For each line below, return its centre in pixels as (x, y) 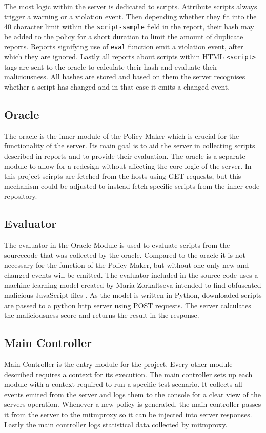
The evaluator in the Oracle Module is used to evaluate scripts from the (117, 245)
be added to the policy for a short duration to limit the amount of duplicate (124, 36)
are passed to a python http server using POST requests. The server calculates (128, 305)
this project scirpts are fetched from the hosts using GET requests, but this (123, 176)
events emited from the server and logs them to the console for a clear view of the (132, 394)
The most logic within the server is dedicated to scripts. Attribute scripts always (131, 6)
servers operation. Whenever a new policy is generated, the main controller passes (133, 404)
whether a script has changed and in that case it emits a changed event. (117, 86)
